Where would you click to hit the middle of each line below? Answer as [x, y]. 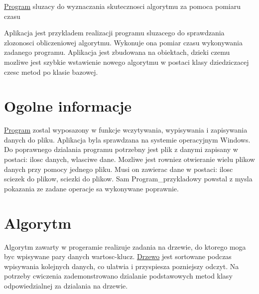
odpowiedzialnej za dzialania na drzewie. [66, 285]
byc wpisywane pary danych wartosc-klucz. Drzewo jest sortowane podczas [118, 256]
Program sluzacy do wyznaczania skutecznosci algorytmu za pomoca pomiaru [123, 6]
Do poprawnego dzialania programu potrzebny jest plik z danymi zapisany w [121, 149]
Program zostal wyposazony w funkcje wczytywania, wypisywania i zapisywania [126, 130]
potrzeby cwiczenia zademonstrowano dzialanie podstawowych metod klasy [118, 276]
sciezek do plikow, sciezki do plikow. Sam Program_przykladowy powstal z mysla [128, 179]
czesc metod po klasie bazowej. [51, 72]
